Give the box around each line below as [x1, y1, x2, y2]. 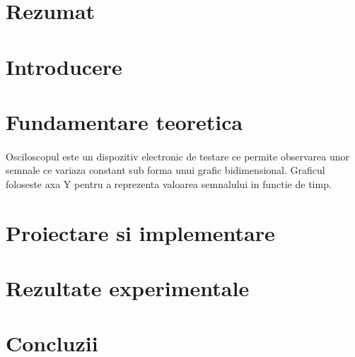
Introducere [6, 52, 122, 81]
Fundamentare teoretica [6, 107, 243, 136]
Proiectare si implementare [6, 218, 275, 247]
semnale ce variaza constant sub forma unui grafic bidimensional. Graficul [6, 163, 325, 177]
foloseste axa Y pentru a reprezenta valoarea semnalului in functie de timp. [6, 176, 332, 191]
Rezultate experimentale [6, 274, 250, 303]
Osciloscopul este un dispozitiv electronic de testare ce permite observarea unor [6, 148, 349, 163]
